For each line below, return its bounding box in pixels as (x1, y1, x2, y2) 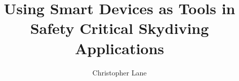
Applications (74, 37, 165, 58)
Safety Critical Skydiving (30, 18, 209, 38)
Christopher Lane (92, 67, 147, 77)
